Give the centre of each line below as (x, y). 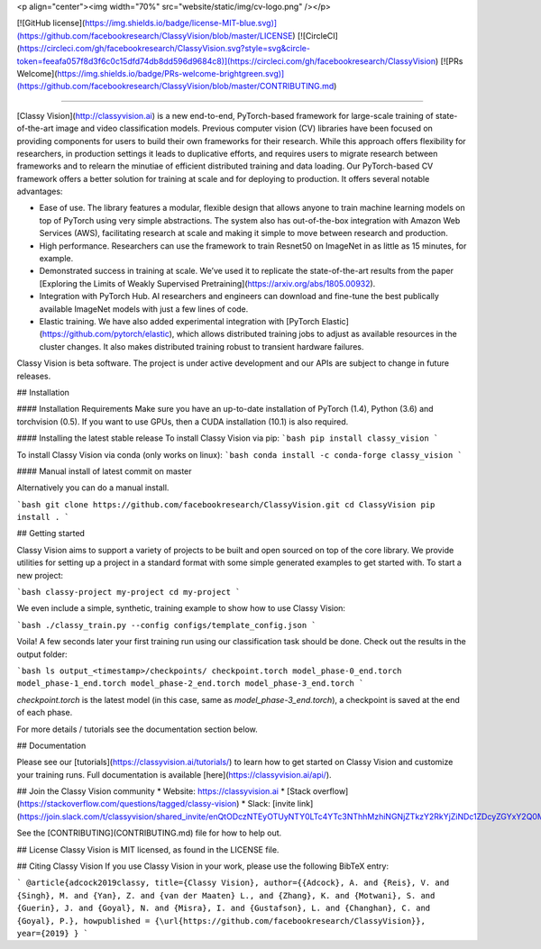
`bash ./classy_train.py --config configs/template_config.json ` (167, 625)
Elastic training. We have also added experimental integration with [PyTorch (179, 321)
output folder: (42, 654)
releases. (34, 376)
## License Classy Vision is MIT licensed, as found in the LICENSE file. (148, 849)
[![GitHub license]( (51, 23)
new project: (40, 575)
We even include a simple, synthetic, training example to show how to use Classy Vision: (181, 608)
